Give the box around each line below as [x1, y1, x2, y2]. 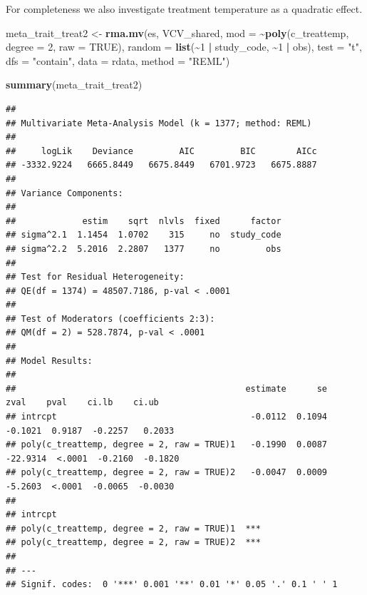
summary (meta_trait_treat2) [6, 77, 143, 92]
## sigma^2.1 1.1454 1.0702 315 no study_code [6, 230, 281, 240]
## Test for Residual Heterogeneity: [6, 272, 185, 283]
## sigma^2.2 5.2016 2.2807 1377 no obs [6, 243, 281, 254]
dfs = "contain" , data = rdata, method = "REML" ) [6, 53, 230, 68]
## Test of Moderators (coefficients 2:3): [6, 313, 215, 324]
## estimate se [6, 383, 328, 394]
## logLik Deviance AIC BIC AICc [6, 146, 317, 156]
